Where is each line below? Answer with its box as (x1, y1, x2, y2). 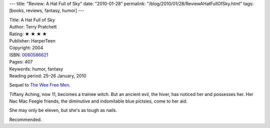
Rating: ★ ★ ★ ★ (9, 30, 47, 37)
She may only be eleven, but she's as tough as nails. (9, 107, 117, 113)
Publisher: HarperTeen (9, 37, 56, 43)
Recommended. (9, 116, 42, 122)
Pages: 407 (9, 59, 33, 65)
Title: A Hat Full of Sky (9, 16, 55, 22)
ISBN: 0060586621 (9, 51, 48, 57)
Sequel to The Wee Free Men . (9, 82, 71, 88)
